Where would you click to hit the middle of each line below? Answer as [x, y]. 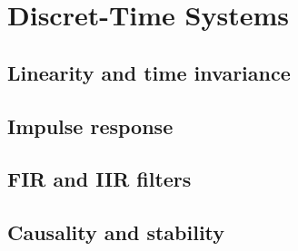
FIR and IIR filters [99, 179]
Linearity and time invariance [149, 72]
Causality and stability [116, 232]
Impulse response [90, 125]
